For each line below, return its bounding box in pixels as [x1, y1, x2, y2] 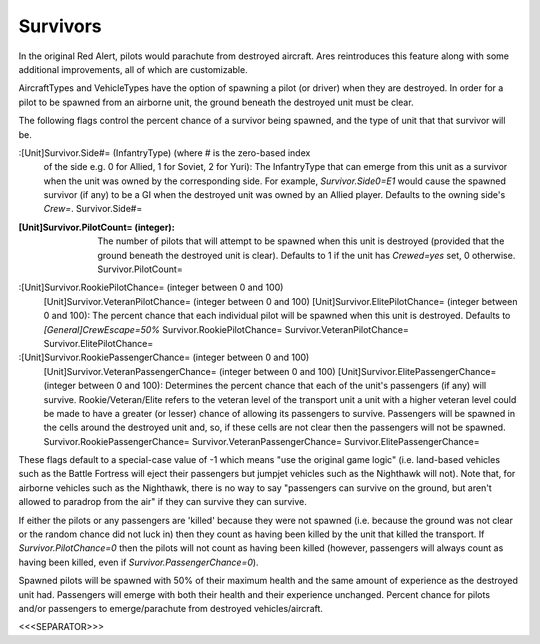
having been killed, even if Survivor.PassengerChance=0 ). [18, 556, 259, 568]
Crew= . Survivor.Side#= [43, 203, 143, 215]
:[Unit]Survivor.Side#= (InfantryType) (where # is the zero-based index [18, 146, 311, 159]
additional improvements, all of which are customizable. [18, 63, 249, 75]
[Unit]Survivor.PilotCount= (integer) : [18, 221, 175, 233]
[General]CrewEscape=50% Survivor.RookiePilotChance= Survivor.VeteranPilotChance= [43, 323, 409, 335]
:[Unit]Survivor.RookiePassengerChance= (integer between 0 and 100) [18, 351, 310, 364]
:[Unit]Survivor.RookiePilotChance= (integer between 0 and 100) [18, 281, 284, 294]
